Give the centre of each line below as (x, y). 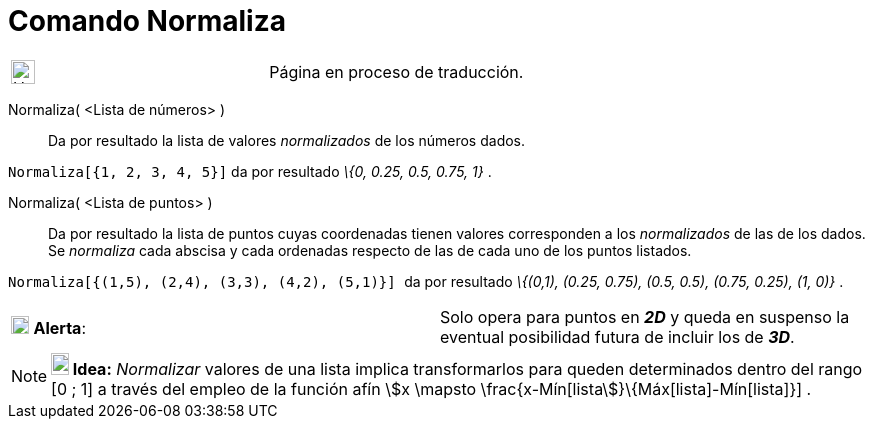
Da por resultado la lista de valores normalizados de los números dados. (287, 140)
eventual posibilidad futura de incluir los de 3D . (617, 336)
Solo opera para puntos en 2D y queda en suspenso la (645, 316)
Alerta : (59, 327)
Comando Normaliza (147, 21)
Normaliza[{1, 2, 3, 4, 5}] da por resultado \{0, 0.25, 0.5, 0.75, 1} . (250, 171)
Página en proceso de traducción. (396, 71)
